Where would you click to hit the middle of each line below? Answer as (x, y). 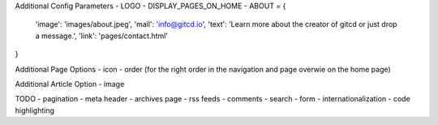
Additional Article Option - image (70, 84)
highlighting (35, 110)
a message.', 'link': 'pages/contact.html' (102, 36)
